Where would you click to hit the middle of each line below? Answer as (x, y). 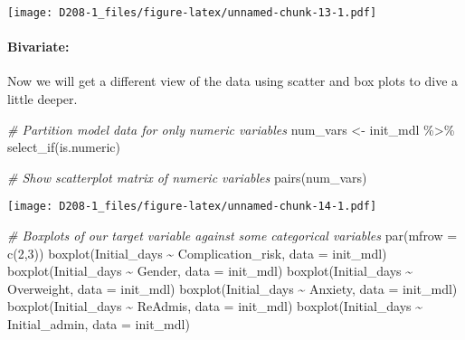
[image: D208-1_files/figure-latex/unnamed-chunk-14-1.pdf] (192, 207)
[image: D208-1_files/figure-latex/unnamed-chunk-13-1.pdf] (192, 13)
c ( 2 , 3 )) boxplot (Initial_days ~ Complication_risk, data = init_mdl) (197, 253)
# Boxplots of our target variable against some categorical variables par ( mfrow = (232, 236)
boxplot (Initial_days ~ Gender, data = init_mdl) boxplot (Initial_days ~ (210, 271)
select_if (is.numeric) (64, 147)
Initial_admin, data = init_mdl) (99, 324)
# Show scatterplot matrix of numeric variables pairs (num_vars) (187, 177)
